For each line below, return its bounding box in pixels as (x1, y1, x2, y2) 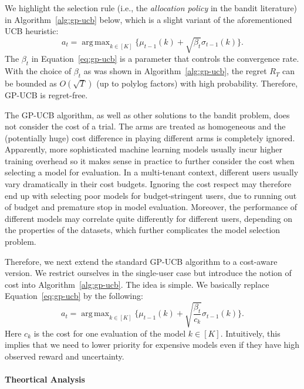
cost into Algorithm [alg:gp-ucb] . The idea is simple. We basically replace (5, 278, 269, 290)
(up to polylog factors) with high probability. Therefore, (96, 77, 298, 89)
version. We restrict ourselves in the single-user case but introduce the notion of (5, 267, 292, 279)
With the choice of (5, 65, 72, 77)
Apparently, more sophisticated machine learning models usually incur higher (5, 143, 283, 155)
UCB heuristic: (5, 25, 59, 37)
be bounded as (5, 77, 57, 89)
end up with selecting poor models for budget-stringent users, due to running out (5, 189, 297, 201)
